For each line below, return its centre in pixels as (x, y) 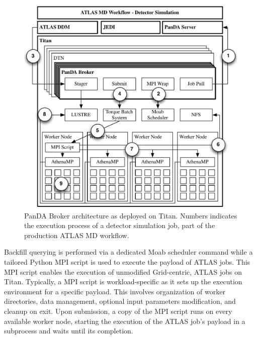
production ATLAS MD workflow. (77, 235)
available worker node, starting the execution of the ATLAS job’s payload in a (125, 321)
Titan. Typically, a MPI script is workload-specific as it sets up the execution (123, 281)
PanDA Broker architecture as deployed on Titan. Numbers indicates (131, 215)
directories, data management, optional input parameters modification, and (120, 301)
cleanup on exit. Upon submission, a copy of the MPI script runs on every (118, 311)
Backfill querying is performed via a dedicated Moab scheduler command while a (128, 252)
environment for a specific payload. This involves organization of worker (115, 291)
